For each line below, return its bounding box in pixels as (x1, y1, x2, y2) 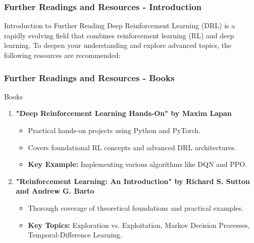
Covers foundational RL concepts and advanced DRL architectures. (28, 142, 236, 152)
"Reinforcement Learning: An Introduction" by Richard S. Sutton (16, 175, 250, 186)
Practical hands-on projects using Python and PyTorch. (28, 125, 201, 135)
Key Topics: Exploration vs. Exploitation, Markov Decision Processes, (28, 219, 250, 230)
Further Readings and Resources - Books (4, 71, 175, 84)
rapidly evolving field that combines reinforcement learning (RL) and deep (4, 30, 234, 40)
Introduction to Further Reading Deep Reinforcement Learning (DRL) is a (4, 20, 235, 31)
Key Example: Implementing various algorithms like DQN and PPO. (28, 159, 247, 169)
